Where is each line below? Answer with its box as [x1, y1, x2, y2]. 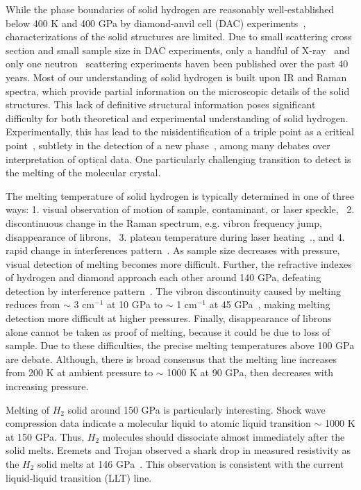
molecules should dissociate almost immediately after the [102, 429, 345, 443]
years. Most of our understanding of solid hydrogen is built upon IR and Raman [6, 69, 347, 84]
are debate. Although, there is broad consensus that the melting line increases [6, 351, 337, 366]
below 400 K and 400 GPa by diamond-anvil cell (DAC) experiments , [6, 15, 306, 30]
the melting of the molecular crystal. [6, 165, 161, 180]
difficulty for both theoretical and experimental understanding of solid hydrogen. [6, 110, 349, 125]
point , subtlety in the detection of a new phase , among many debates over [6, 137, 330, 152]
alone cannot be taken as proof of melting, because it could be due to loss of [6, 324, 330, 339]
